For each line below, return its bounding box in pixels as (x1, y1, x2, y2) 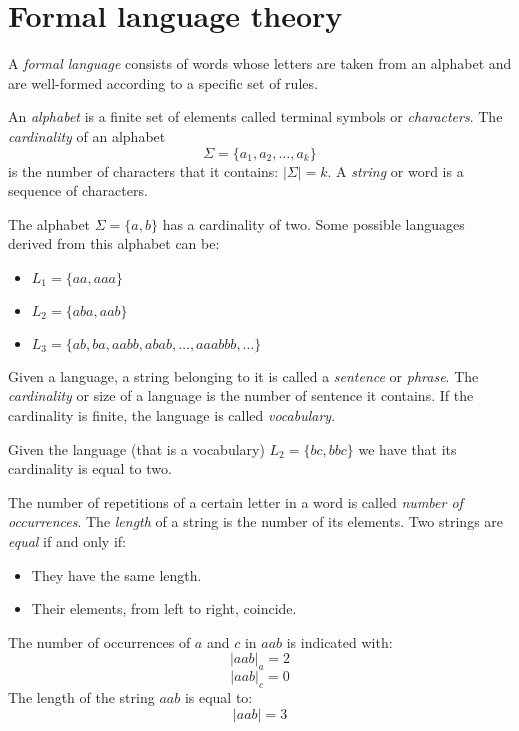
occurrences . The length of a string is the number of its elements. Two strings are (8, 511, 504, 532)
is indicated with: (286, 631, 393, 652)
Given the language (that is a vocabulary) (8, 438, 265, 459)
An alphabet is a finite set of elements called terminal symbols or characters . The (8, 106, 503, 127)
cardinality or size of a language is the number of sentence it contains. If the (8, 385, 474, 406)
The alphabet (8, 213, 91, 234)
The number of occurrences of (8, 631, 191, 652)
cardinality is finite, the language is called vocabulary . (8, 405, 336, 426)
